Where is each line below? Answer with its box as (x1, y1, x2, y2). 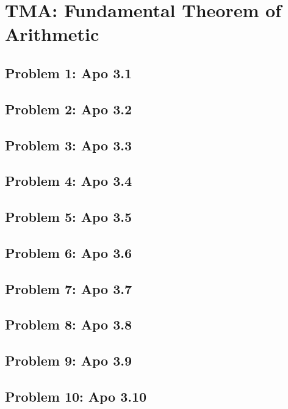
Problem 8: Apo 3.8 (5, 315, 132, 334)
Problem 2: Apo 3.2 (5, 99, 132, 118)
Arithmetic (5, 21, 99, 46)
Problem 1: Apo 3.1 (5, 63, 132, 82)
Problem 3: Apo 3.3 (5, 135, 132, 154)
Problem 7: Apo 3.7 (5, 279, 132, 298)
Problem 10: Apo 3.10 (5, 386, 147, 405)
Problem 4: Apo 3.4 (5, 171, 132, 190)
